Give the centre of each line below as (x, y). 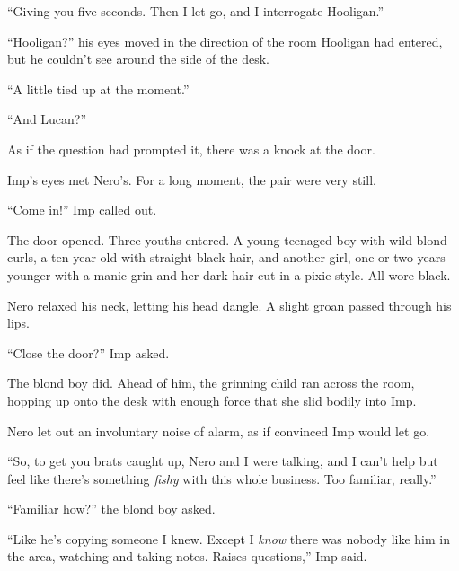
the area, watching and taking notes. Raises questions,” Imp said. (187, 556)
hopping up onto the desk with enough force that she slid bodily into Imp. (212, 400)
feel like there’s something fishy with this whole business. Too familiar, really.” (222, 478)
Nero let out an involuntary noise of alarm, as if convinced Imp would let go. (219, 430)
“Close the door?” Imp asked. (88, 352)
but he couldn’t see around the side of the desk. (138, 59)
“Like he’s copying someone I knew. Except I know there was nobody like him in (229, 538)
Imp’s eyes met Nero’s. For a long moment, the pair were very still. (192, 179)
